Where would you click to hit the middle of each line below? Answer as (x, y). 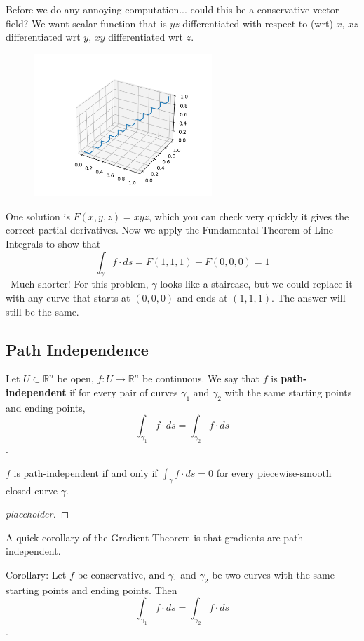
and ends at (202, 298)
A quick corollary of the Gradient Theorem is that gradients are (143, 537)
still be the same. (42, 311)
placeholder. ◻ (38, 514)
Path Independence (77, 349)
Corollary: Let (36, 574)
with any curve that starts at (68, 298)
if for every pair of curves (124, 392)
